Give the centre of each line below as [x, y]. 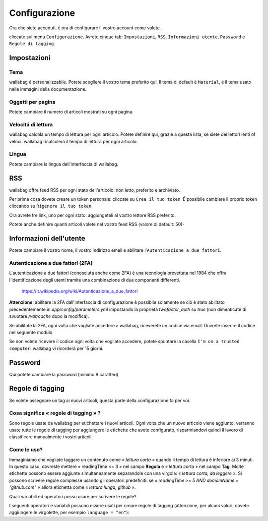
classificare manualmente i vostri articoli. [51, 437]
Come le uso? [26, 450]
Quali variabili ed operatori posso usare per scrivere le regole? [73, 496]
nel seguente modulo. [32, 332]
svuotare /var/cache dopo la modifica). [49, 316]
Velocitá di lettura [31, 124]
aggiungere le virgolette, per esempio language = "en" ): [69, 513]
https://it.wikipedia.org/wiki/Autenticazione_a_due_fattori [80, 291]
